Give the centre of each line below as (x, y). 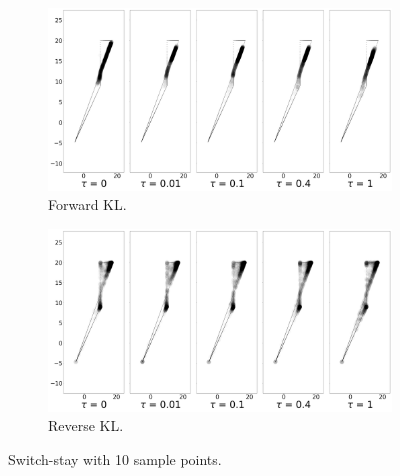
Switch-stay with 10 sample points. (115, 458)
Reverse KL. (86, 425)
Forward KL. (87, 204)
